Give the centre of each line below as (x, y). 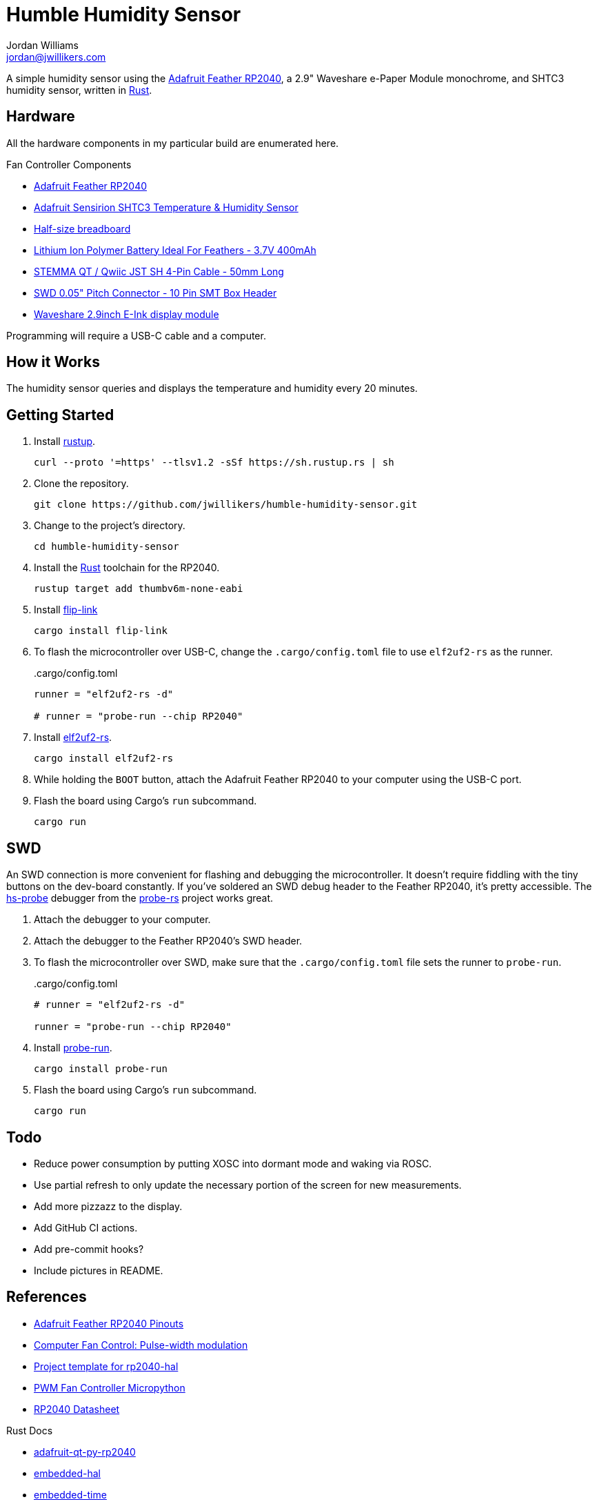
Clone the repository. (81, 484)
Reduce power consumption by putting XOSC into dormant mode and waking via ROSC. (233, 1163)
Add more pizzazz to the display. (108, 1206)
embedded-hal (68, 1473)
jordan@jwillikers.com (56, 57)
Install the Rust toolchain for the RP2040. (127, 568)
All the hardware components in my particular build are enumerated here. (173, 143)
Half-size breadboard (82, 228)
